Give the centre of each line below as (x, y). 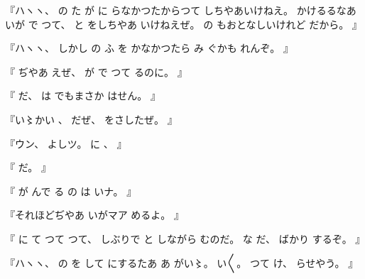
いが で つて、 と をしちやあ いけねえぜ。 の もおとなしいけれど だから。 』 (184, 24)
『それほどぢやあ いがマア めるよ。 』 (94, 215)
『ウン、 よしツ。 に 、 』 (66, 143)
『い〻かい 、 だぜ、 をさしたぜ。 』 (91, 119)
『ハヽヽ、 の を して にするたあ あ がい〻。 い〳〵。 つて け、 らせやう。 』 (182, 262)
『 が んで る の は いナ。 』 (71, 191)
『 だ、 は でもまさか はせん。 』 (83, 95)
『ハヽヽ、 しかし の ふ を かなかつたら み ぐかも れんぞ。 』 (149, 48)
